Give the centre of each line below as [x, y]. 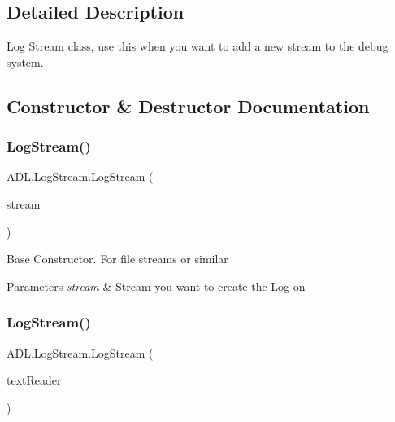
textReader [34, 380]
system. [25, 62]
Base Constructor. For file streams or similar [117, 259]
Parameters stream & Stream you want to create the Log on [156, 286]
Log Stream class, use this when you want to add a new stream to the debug [197, 46]
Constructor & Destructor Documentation [188, 105]
